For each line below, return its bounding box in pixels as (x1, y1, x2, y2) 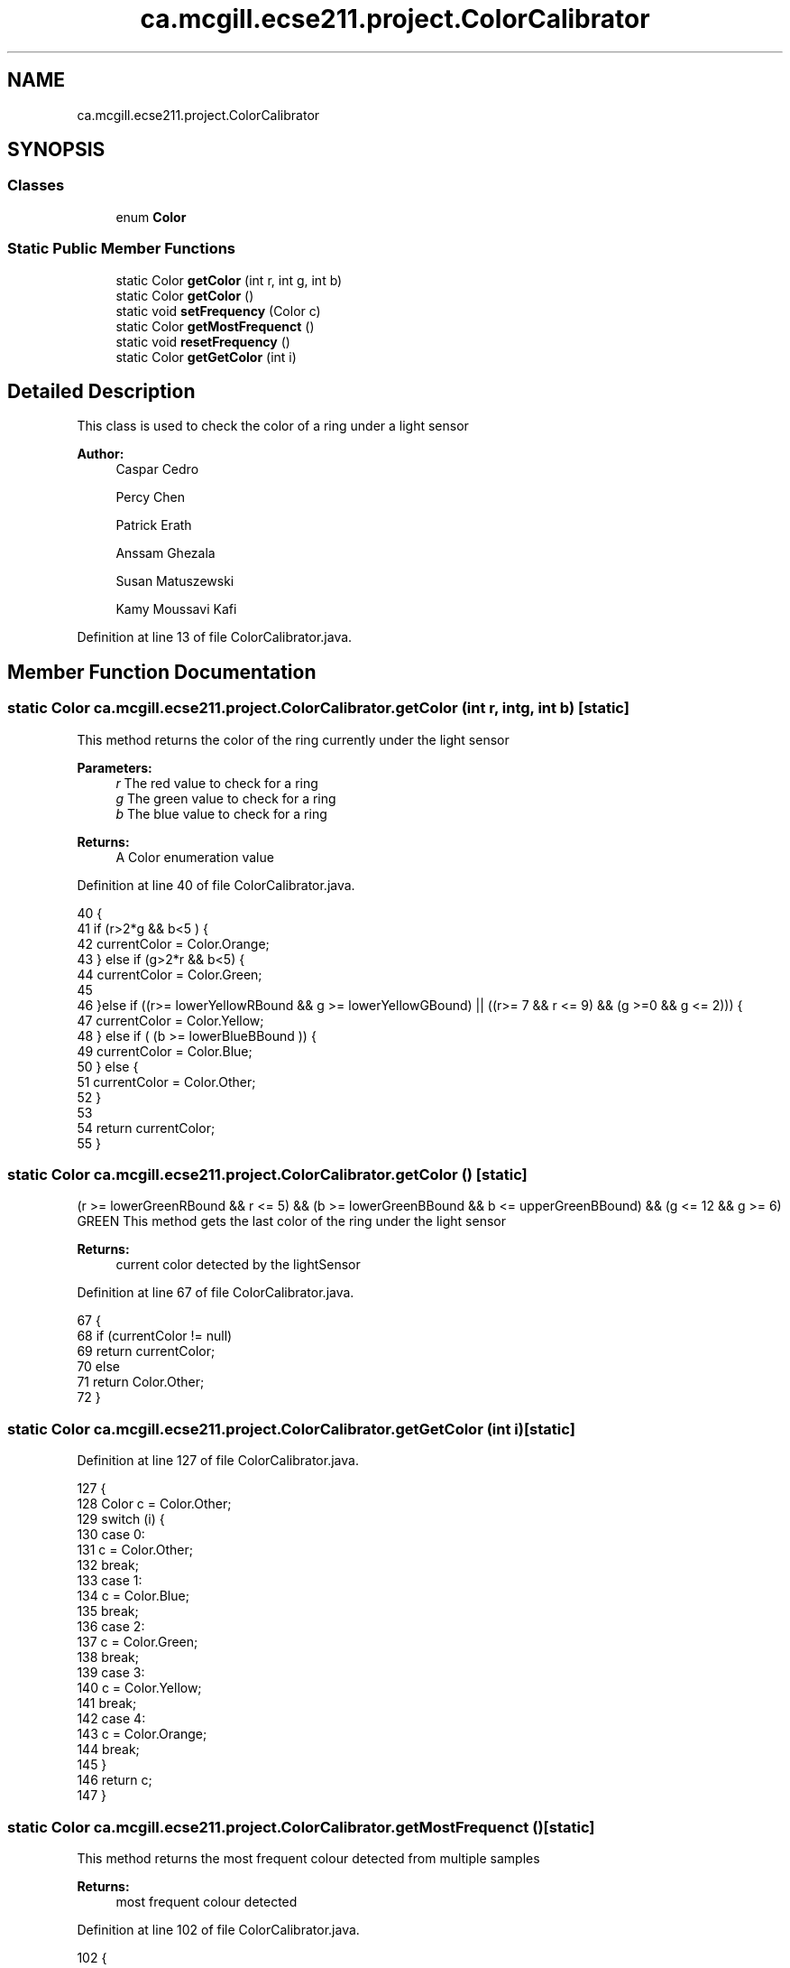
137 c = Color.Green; (77, 1634, 198, 1650)
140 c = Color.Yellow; (77, 1680, 202, 1696)
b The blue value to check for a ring (115, 805, 327, 822)
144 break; (77, 1741, 140, 1758)
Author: (77, 446, 124, 462)
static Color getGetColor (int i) (115, 348, 297, 365)
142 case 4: (77, 1711, 146, 1727)
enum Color (115, 209, 187, 225)
